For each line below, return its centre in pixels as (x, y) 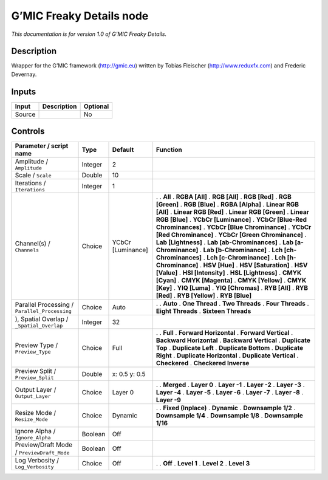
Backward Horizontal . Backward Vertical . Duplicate (233, 340)
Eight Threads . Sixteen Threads (203, 311)
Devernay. (24, 74)
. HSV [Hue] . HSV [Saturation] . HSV (254, 266)
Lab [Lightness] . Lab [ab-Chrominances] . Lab (225, 242)
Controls (28, 132)
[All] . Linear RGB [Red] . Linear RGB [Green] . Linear (232, 212)
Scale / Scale (33, 175)
